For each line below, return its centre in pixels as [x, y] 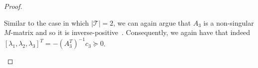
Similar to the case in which [46, 22]
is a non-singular [229, 22]
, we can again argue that [152, 22]
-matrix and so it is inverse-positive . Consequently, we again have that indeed [130, 32]
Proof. [13, 6]
